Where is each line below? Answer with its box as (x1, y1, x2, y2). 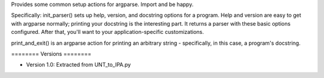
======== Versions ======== (11, 50, 92, 57)
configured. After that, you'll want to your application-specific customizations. (11, 29, 204, 36)
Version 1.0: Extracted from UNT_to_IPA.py (26, 61, 131, 68)
